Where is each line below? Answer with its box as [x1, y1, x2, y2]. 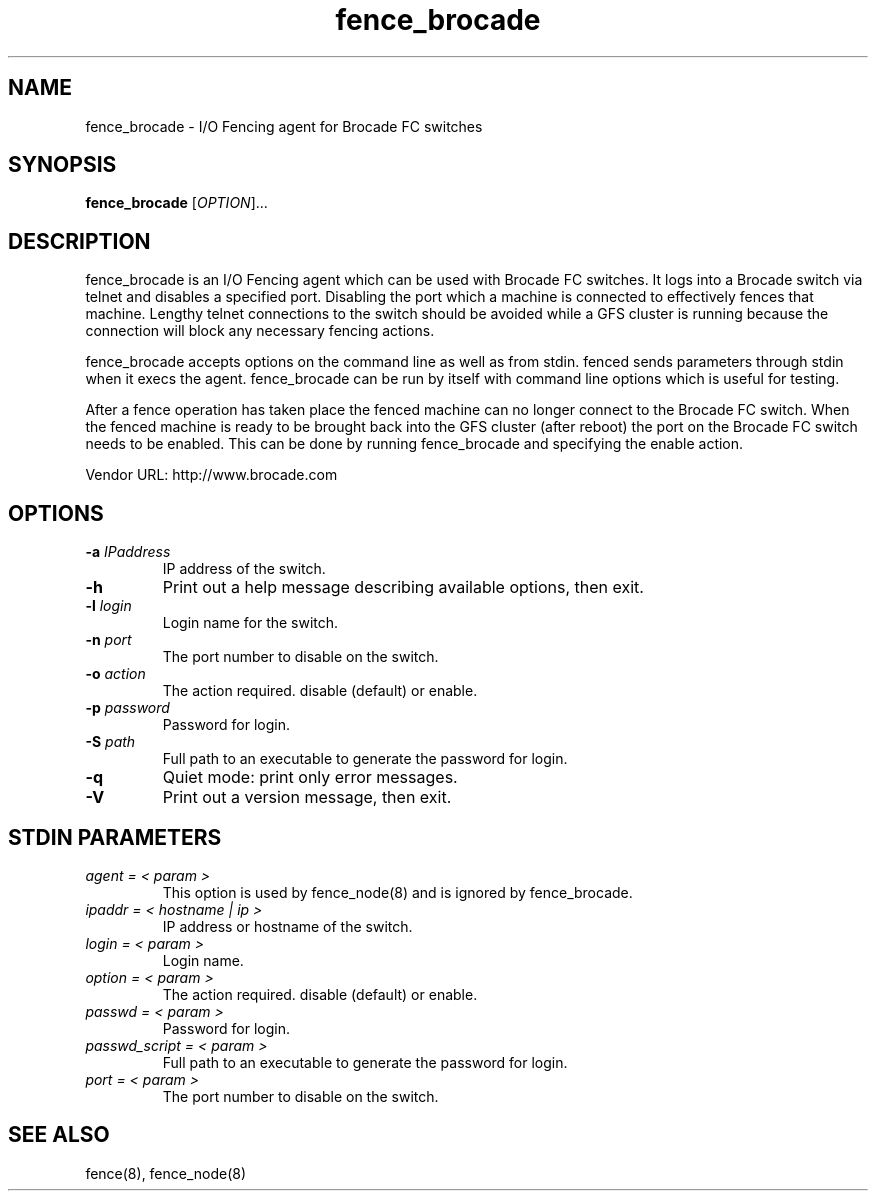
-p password [85, 699, 170, 717]
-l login [85, 597, 132, 615]
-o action [85, 665, 146, 683]
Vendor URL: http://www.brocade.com [85, 466, 338, 484]
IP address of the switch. [162, 560, 326, 578]
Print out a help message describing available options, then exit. [162, 577, 644, 598]
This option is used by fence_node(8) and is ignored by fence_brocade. [162, 883, 633, 901]
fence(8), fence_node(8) [85, 1164, 247, 1182]
